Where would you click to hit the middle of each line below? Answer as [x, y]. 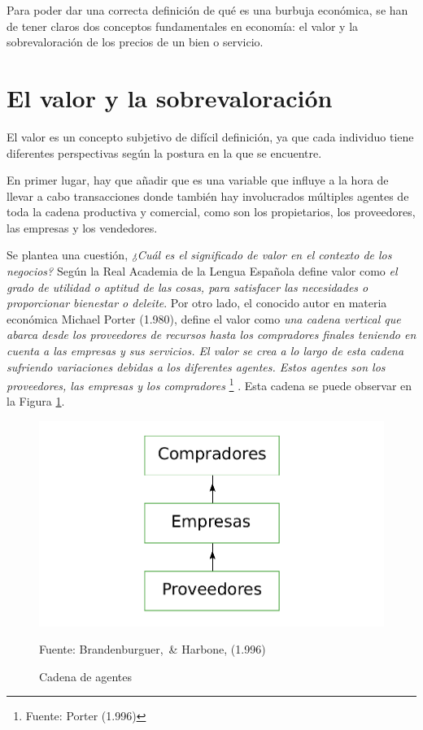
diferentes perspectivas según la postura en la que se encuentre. [164, 152]
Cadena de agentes [86, 676]
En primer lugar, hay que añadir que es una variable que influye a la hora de [198, 180]
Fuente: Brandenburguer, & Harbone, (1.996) [153, 649]
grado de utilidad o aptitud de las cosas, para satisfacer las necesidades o [188, 287]
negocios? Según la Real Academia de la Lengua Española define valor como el [202, 271]
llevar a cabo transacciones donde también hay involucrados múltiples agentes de [208, 196]
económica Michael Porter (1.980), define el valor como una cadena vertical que [204, 318]
